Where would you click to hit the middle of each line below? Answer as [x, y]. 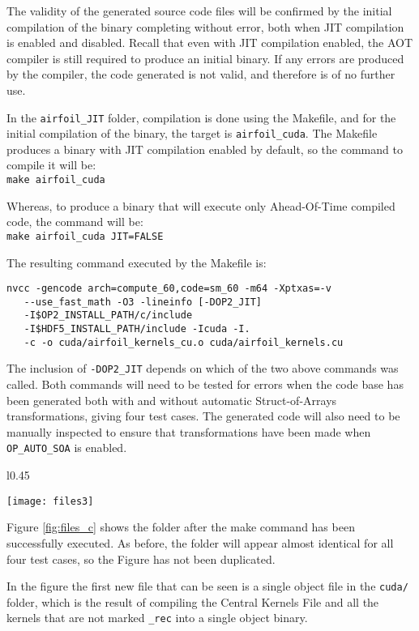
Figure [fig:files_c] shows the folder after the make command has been [181, 527]
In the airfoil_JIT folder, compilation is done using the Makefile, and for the [201, 117]
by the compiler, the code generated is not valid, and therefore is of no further [201, 74]
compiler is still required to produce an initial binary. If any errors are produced [205, 58]
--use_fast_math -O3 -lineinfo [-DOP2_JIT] [143, 302]
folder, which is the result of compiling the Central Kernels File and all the [193, 601]
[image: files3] [50, 501]
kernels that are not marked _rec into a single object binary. [157, 618]
